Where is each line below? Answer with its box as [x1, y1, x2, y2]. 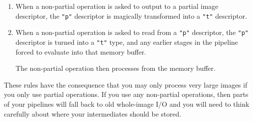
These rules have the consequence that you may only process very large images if [4, 79, 248, 90]
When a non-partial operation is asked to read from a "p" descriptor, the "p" [15, 27, 249, 37]
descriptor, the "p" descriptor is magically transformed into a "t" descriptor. [15, 10, 247, 21]
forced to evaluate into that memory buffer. [15, 46, 146, 57]
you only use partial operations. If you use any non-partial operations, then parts [4, 89, 249, 99]
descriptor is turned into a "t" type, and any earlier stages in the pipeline [15, 36, 238, 47]
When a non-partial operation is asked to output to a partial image [15, 1, 219, 11]
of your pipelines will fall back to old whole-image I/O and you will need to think [4, 98, 250, 109]
